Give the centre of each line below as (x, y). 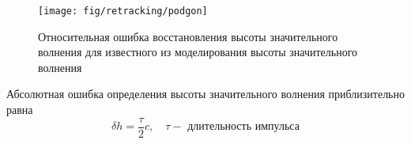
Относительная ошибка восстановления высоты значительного (188, 36)
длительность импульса (243, 127)
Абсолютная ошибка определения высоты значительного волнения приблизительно (205, 94)
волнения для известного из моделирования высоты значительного (198, 52)
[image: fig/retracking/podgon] (123, 11)
